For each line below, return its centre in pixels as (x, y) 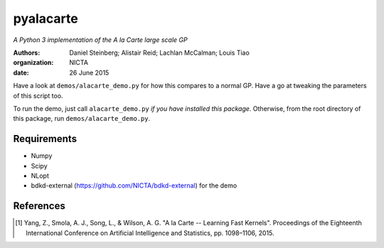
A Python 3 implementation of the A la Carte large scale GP (100, 40)
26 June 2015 (89, 72)
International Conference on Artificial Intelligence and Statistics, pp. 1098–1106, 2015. (150, 233)
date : (21, 72)
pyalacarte (46, 18)
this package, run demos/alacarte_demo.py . (82, 119)
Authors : (27, 53)
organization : (33, 63)
